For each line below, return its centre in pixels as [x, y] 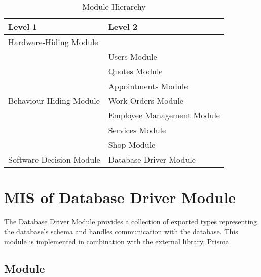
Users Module [133, 56]
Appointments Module [148, 86]
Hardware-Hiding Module [53, 42]
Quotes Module [135, 71]
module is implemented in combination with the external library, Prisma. [118, 241]
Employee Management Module [164, 115]
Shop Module [132, 145]
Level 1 [23, 27]
